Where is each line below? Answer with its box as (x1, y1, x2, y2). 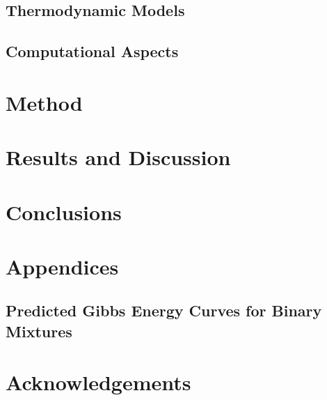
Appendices (6, 252, 119, 280)
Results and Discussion (6, 143, 231, 171)
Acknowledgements (6, 368, 191, 397)
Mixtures (6, 320, 72, 341)
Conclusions (6, 197, 122, 226)
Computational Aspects (6, 40, 179, 62)
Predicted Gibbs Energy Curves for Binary (6, 300, 322, 321)
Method (6, 88, 83, 116)
